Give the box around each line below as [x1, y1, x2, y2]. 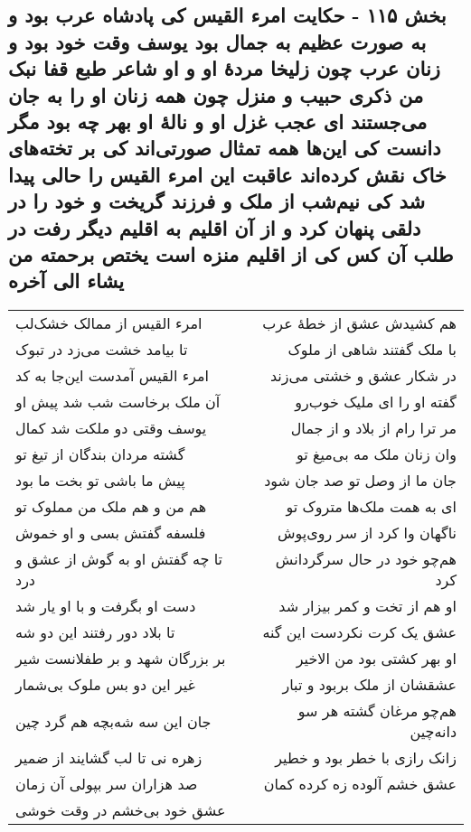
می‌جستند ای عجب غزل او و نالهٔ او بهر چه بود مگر [8, 107, 428, 135]
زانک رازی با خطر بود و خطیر [275, 747, 457, 769]
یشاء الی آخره [8, 266, 125, 294]
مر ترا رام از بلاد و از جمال [290, 417, 457, 439]
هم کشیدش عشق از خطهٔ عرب [262, 313, 457, 334]
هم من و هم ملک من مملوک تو [15, 496, 207, 518]
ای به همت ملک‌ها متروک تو [286, 496, 457, 518]
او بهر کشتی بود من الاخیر [296, 648, 457, 669]
